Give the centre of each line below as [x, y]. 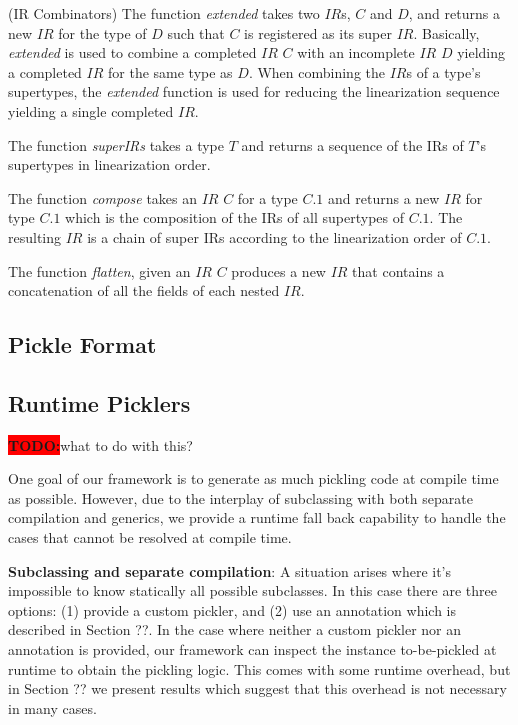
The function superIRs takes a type [116, 144]
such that [196, 32]
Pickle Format [82, 344]
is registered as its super [318, 32]
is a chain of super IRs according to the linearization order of [274, 236]
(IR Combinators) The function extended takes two [164, 13]
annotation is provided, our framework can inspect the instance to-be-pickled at [252, 649]
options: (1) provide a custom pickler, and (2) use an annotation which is [232, 609]
